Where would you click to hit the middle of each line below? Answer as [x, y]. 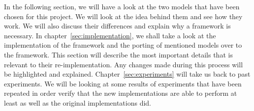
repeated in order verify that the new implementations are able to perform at [121, 93]
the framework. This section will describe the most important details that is [118, 54]
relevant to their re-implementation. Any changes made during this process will [124, 64]
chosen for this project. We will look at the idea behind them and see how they [123, 16]
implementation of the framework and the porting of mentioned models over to [123, 45]
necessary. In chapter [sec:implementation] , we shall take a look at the [110, 35]
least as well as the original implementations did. [78, 102]
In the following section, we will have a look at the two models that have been [122, 6]
